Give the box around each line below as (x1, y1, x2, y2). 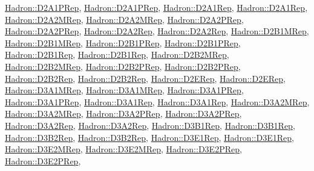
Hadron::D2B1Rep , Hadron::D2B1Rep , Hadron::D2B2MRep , (5, 48, 229, 61)
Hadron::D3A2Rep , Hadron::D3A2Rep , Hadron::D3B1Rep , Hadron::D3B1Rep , (5, 119, 295, 131)
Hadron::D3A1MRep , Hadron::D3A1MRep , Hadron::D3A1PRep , (5, 84, 244, 96)
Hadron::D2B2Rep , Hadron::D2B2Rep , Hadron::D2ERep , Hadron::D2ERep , (5, 72, 286, 84)
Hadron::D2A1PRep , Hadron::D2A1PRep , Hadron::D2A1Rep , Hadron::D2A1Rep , (5, 1, 308, 13)
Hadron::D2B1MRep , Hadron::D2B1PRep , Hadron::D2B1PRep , (5, 36, 241, 49)
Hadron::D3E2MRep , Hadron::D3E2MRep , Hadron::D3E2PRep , (5, 143, 242, 155)
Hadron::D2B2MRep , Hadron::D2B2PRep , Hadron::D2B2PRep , (5, 60, 241, 72)
